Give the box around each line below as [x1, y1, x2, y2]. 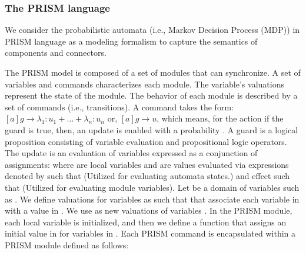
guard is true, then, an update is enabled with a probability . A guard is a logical [5, 123, 298, 136]
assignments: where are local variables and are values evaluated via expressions [5, 158, 289, 170]
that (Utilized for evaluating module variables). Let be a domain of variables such [5, 181, 300, 193]
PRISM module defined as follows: [5, 238, 129, 251]
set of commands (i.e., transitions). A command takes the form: [5, 100, 234, 113]
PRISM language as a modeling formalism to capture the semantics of [5, 35, 258, 47]
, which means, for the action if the [157, 112, 284, 124]
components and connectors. [5, 46, 107, 59]
